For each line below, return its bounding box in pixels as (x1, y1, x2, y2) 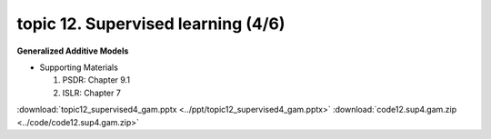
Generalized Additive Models (16, 45, 129, 56)
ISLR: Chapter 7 (62, 87, 122, 98)
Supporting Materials (39, 62, 118, 73)
